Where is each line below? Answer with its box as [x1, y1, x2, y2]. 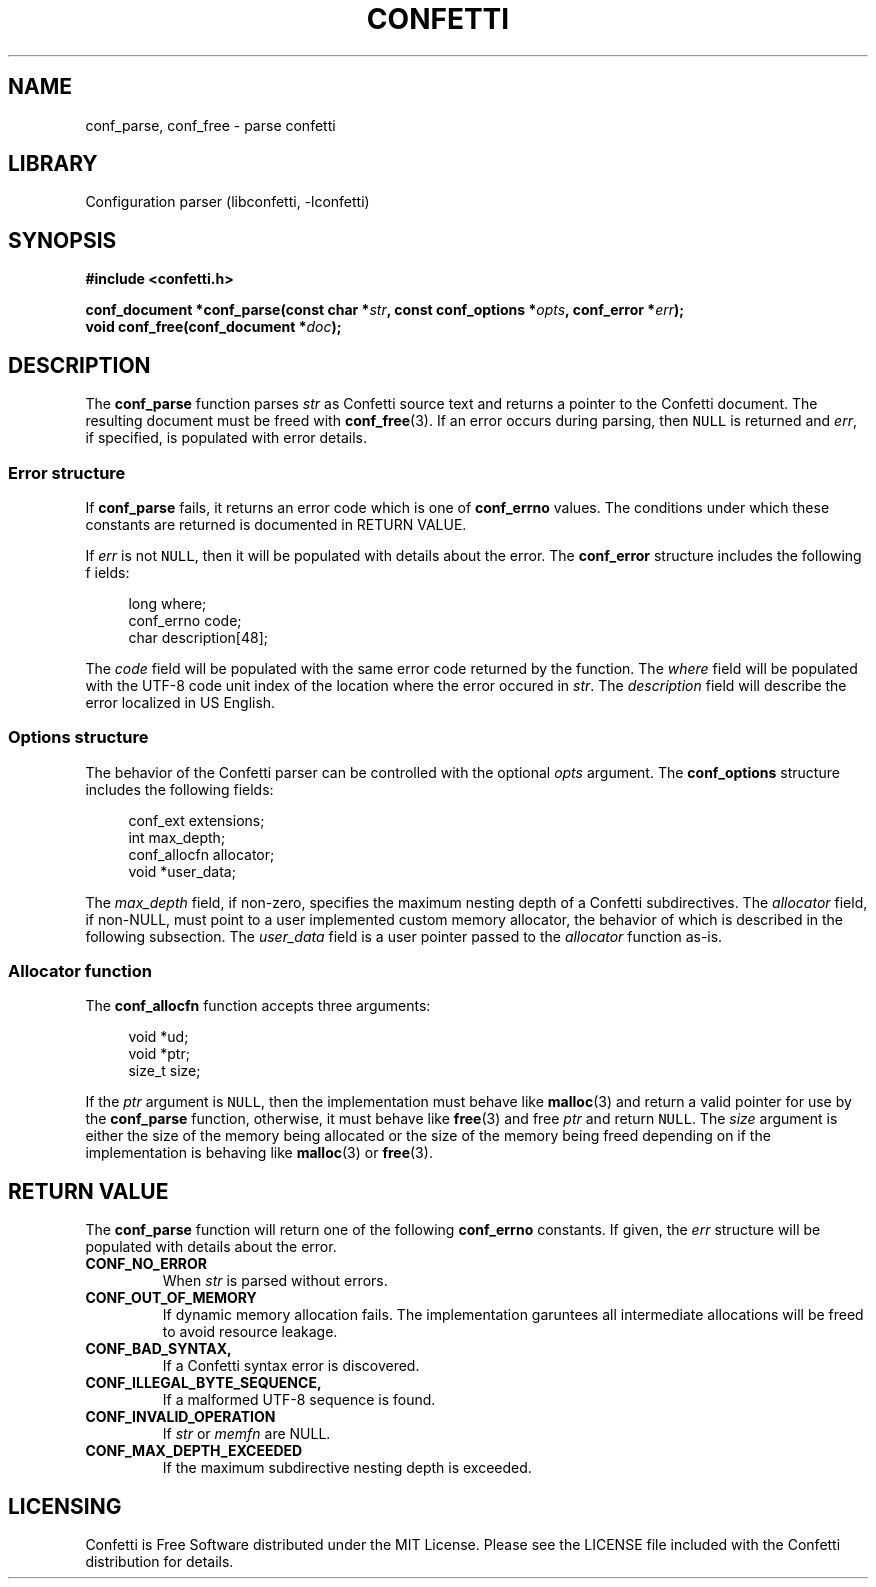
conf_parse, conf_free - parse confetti [85, 116, 336, 134]
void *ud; [128, 1028, 189, 1046]
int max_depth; [128, 828, 226, 846]
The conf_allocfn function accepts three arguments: [85, 997, 431, 1015]
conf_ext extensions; [128, 811, 265, 829]
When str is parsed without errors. [162, 1272, 388, 1290]
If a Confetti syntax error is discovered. [162, 1357, 420, 1375]
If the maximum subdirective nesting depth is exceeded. [162, 1459, 532, 1477]
